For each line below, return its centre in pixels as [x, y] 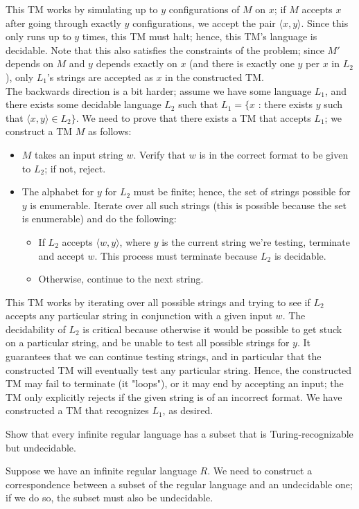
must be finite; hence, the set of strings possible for [242, 191]
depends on [29, 63]
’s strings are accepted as [100, 77]
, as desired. [188, 410]
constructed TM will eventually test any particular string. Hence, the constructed [179, 369]
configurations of [204, 9]
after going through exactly [63, 23]
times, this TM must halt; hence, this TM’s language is [200, 36]
